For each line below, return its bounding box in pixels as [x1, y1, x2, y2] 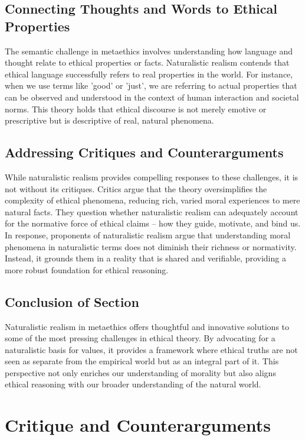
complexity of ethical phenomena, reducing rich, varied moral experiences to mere [5, 194, 300, 206]
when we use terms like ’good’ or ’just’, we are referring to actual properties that [5, 79, 297, 92]
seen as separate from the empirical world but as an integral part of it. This [5, 355, 279, 367]
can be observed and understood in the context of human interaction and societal [5, 90, 299, 103]
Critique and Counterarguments [5, 413, 271, 437]
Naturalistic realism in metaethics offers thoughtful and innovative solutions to [5, 320, 290, 332]
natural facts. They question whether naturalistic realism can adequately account [5, 205, 299, 218]
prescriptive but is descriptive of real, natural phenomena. [5, 114, 214, 127]
